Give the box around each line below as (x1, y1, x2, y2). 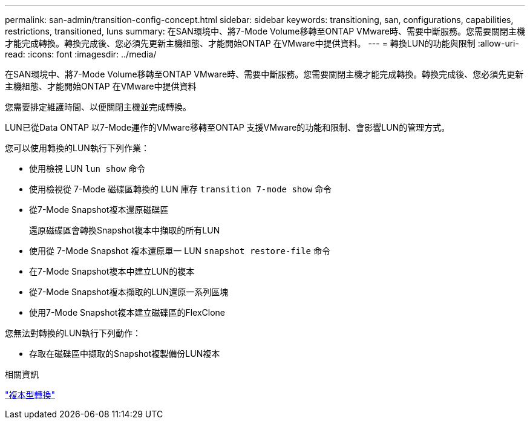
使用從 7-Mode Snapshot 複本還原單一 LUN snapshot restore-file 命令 (29, 246, 330, 256)
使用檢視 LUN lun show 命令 (29, 163, 146, 174)
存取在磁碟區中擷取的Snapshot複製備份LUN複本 (29, 348, 220, 359)
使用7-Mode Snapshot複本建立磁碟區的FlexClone (29, 307, 225, 318)
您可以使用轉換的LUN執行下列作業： (5, 143, 149, 153)
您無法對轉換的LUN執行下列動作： (5, 328, 141, 338)
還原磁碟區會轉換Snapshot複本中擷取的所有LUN (29, 225, 220, 235)
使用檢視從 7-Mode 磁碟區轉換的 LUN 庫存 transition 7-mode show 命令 (29, 184, 332, 194)
